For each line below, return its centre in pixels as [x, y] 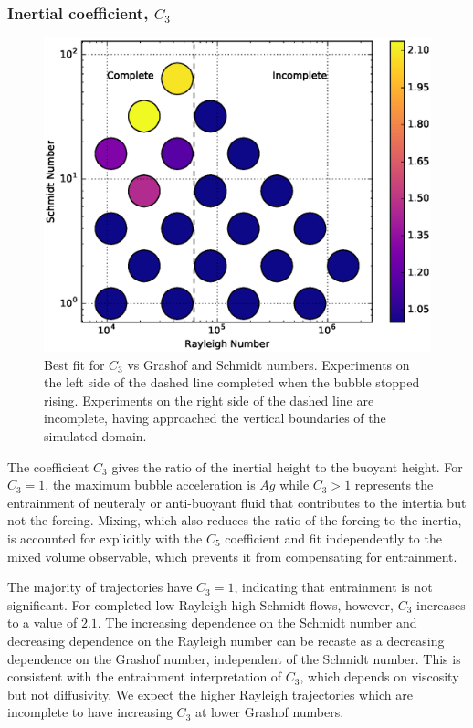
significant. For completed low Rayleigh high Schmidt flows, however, [200, 604]
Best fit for [74, 364]
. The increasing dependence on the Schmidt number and [257, 622]
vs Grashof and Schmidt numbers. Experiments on [268, 364]
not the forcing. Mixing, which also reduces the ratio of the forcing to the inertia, [235, 520]
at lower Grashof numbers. [269, 712]
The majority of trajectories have [100, 587]
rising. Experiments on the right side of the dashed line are [209, 400]
